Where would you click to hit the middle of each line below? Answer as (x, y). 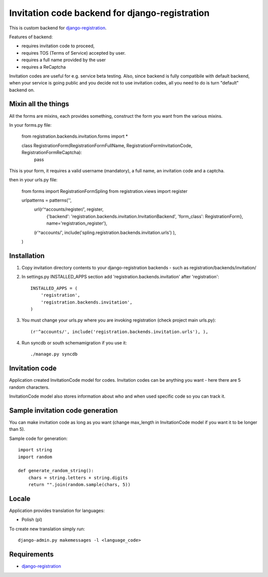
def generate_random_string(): (56, 471)
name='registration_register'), (77, 223)
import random (35, 457)
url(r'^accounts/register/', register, (69, 209)
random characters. (29, 387)
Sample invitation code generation (64, 410)
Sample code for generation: (38, 438)
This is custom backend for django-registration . (58, 28)
